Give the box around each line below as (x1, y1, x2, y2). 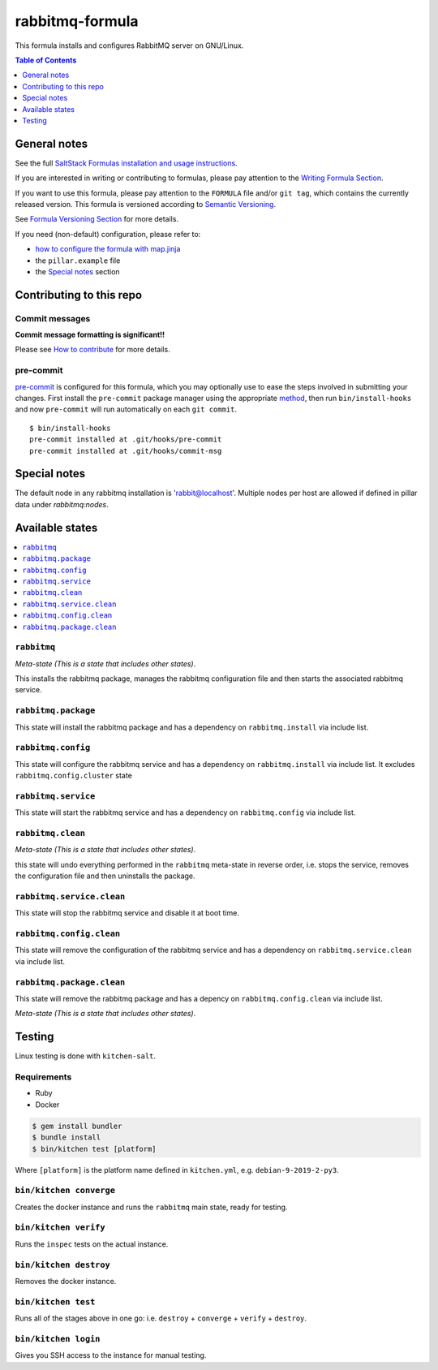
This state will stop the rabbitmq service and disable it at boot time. (15, 908, 239, 918)
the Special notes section (35, 266, 121, 276)
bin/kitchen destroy (15, 1259, 111, 1270)
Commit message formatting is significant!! (15, 330, 165, 340)
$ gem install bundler (32, 1121, 122, 1131)
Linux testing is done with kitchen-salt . (15, 1051, 157, 1061)
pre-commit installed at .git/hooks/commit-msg (29, 446, 222, 455)
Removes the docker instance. (15, 1276, 117, 1286)
